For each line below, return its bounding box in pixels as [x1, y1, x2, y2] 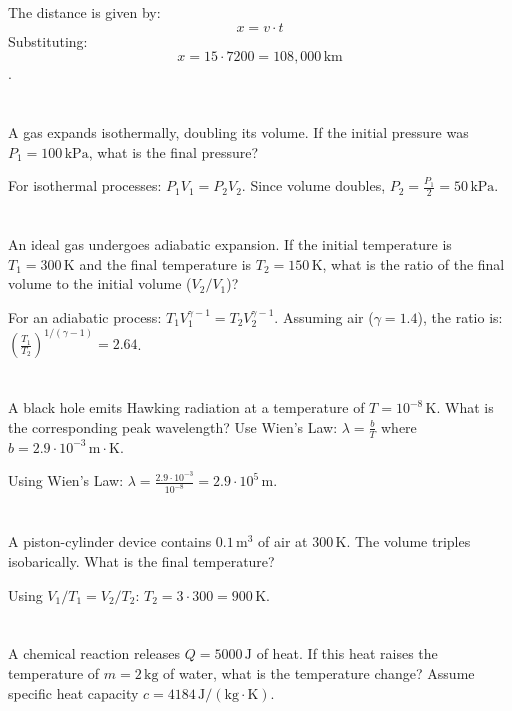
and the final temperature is [79, 253, 252, 274]
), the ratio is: [417, 306, 503, 327]
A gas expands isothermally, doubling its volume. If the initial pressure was [8, 121, 469, 142]
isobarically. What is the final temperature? [8, 550, 275, 571]
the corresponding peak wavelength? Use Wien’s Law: [8, 416, 338, 437]
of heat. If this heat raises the [256, 643, 438, 664]
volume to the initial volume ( [8, 273, 192, 294]
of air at [258, 531, 308, 552]
